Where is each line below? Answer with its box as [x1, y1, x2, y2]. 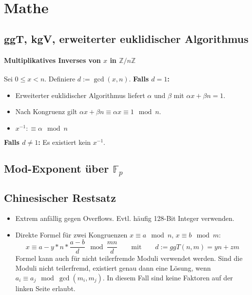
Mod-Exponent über [4, 160, 109, 176]
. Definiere [44, 73, 76, 83]
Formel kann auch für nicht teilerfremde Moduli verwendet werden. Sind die [15, 253, 243, 263]
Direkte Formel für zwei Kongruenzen [15, 229, 128, 239]
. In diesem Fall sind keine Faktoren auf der [102, 272, 233, 282]
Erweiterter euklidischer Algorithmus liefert [15, 90, 145, 100]
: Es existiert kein [38, 137, 91, 147]
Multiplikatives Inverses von [4, 55, 101, 65]
